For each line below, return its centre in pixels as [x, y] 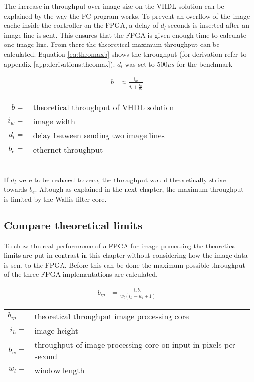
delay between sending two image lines [99, 135]
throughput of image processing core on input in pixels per [135, 345]
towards [16, 189]
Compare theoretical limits [73, 225]
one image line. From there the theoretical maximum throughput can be [112, 44]
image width [54, 121]
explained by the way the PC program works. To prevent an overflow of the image [127, 15]
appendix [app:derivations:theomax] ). [60, 63]
